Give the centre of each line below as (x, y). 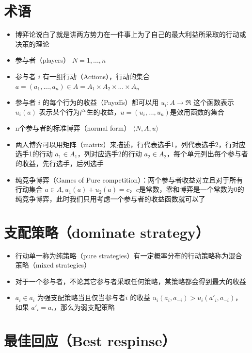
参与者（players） (43, 60)
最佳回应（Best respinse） (90, 340)
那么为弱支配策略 (87, 307)
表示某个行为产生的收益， (80, 111)
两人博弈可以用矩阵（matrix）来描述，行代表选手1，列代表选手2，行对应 (130, 144)
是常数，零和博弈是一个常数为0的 (191, 189)
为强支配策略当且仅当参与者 (81, 297)
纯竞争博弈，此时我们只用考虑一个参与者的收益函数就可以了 (110, 198)
